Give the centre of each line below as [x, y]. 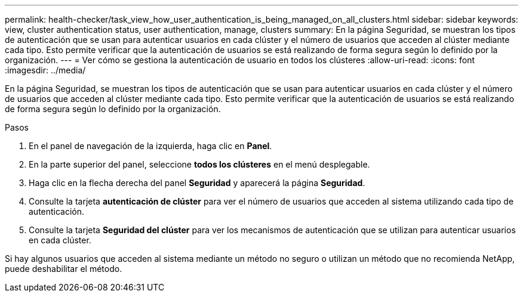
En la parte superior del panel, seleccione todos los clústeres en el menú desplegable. [199, 164]
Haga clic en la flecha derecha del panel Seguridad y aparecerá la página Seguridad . [197, 183]
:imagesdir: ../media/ [45, 70]
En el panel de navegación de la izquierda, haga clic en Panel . [150, 146]
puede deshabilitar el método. [64, 269]
